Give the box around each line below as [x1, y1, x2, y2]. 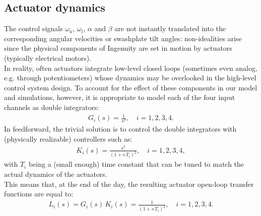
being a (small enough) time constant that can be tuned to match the [28, 159, 244, 169]
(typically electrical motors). [4, 52, 92, 63]
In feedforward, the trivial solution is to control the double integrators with [4, 124, 237, 134]
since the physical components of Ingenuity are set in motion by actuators [4, 43, 232, 53]
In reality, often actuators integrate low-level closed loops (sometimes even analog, [4, 62, 257, 73]
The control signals [4, 23, 63, 34]
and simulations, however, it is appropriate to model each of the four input [4, 92, 235, 102]
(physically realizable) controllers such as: [4, 133, 133, 144]
